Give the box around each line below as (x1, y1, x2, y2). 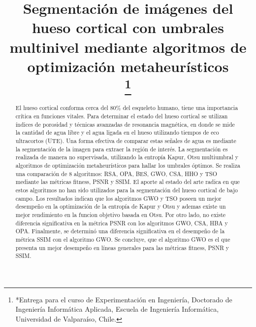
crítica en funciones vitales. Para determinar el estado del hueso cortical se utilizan (15, 112, 228, 120)
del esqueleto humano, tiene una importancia (123, 104, 238, 112)
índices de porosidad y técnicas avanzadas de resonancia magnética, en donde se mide (15, 120, 235, 128)
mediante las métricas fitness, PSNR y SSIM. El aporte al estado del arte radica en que (15, 178, 240, 186)
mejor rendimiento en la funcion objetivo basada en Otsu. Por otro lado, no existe (15, 210, 226, 218)
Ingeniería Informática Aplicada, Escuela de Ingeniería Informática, (15, 304, 219, 314)
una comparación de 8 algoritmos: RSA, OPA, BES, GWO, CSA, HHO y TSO (15, 169, 217, 178)
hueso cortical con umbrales (32, 17, 224, 37)
